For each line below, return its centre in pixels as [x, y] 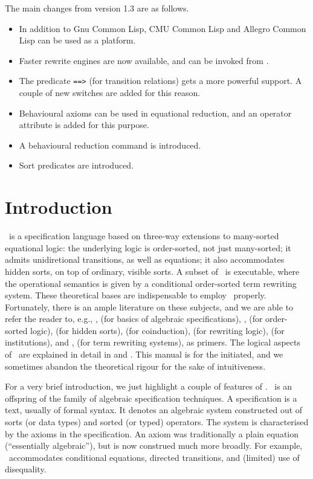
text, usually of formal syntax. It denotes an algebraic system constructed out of [154, 410]
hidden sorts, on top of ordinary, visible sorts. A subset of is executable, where [152, 271]
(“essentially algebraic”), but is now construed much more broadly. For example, [154, 445]
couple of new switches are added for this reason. [110, 93]
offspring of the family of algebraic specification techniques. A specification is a [151, 398]
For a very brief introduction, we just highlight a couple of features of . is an [149, 386]
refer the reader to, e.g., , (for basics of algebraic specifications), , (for [134, 319]
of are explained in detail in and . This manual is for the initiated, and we [144, 354]
